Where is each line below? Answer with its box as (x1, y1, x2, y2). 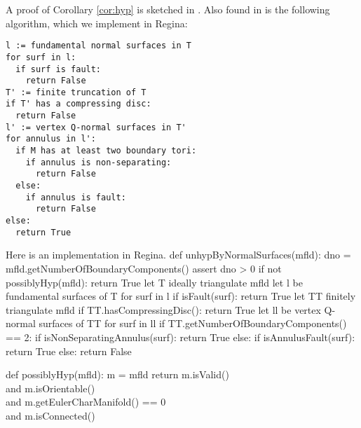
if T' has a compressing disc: (6, 99, 151, 109)
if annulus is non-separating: (25, 157, 172, 167)
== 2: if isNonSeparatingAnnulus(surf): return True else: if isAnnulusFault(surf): (6, 329, 355, 344)
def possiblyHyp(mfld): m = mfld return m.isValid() (6, 367, 229, 382)
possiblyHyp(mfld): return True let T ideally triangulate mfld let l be (6, 275, 303, 289)
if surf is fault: (15, 64, 102, 74)
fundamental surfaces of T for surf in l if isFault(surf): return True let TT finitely (6, 289, 356, 303)
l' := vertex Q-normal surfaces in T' (6, 122, 186, 132)
